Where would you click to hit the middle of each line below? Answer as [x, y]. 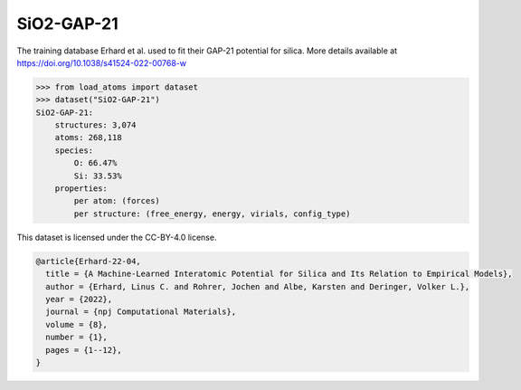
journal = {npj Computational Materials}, [141, 312]
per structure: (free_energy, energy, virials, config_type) [212, 214]
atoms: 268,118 [88, 138]
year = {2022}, [79, 299]
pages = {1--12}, [84, 350]
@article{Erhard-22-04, [89, 261]
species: [74, 150]
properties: [81, 189]
